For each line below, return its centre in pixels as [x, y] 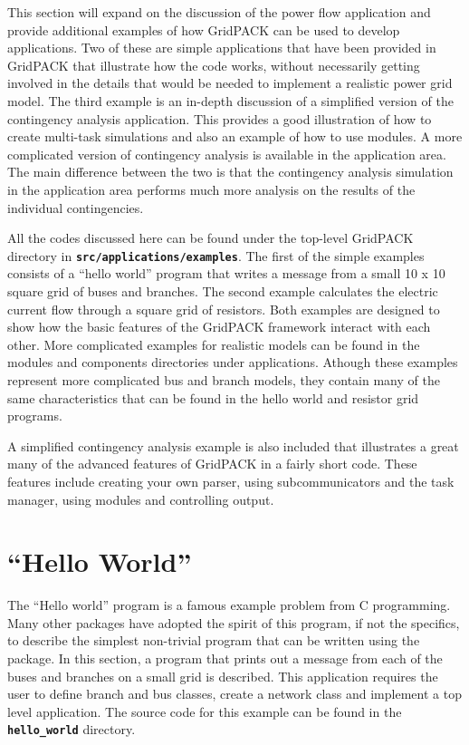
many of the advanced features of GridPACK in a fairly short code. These [212, 464]
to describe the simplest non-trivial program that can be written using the [214, 640]
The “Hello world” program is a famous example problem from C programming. [229, 605]
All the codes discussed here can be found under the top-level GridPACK [211, 238]
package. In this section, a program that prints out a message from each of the [225, 658]
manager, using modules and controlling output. [141, 499]
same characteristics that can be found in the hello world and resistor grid [213, 397]
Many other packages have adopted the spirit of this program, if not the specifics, [234, 622]
